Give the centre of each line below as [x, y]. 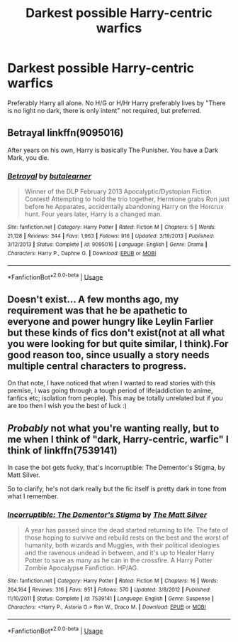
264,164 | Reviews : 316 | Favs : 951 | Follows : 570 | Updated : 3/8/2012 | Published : [109, 589]
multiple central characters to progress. [97, 366]
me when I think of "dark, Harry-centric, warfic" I [118, 439]
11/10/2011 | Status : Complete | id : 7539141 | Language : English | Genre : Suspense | [110, 599]
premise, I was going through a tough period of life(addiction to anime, [110, 391]
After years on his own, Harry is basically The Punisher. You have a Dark [113, 150]
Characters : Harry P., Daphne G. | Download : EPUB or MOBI [82, 254]
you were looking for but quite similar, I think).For [118, 344]
